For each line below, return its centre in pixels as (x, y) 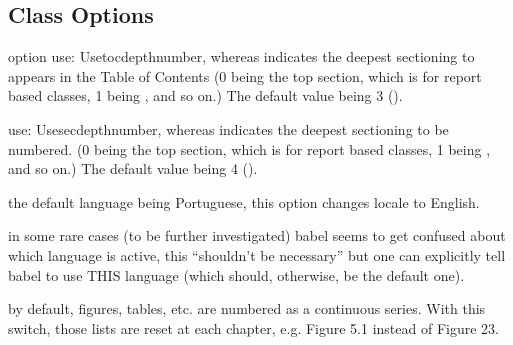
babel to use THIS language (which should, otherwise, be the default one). (236, 274)
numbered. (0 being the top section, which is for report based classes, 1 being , (249, 148)
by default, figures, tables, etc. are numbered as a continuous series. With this (247, 308)
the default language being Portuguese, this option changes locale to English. (244, 201)
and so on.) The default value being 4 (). (133, 168)
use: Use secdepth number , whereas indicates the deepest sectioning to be (228, 128)
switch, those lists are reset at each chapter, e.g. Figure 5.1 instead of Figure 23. (253, 327)
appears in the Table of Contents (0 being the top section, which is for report (245, 75)
